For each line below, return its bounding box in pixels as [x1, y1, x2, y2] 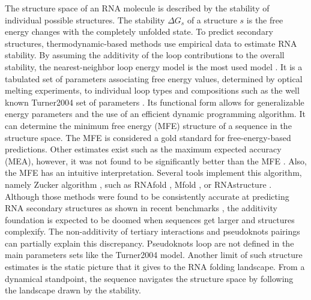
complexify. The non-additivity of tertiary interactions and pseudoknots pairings [5, 225, 300, 238]
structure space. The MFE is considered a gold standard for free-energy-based [5, 131, 291, 143]
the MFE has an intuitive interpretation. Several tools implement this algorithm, [5, 166, 302, 179]
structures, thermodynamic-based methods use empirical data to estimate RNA [5, 37, 297, 49]
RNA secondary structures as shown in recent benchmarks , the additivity [5, 202, 277, 214]
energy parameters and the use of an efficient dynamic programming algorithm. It [5, 107, 306, 120]
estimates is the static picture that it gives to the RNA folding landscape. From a [5, 260, 305, 273]
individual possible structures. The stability [5, 13, 165, 26]
